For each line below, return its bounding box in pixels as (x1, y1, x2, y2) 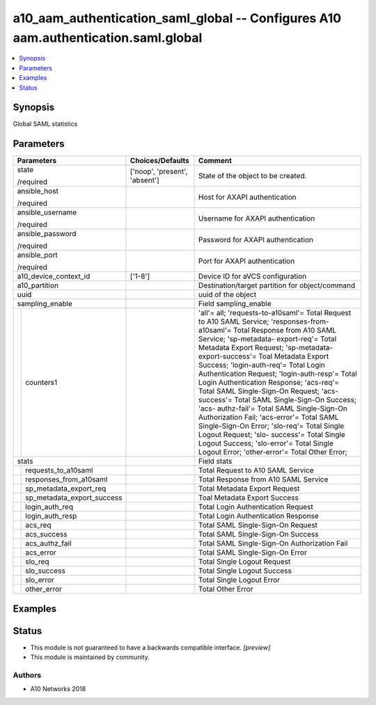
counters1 (25, 378, 58, 388)
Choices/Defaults (130, 156, 189, 166)
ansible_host (17, 187, 59, 196)
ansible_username (17, 207, 77, 217)
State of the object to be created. (198, 171, 307, 181)
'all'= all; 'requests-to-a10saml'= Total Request (198, 308, 352, 318)
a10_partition (17, 280, 59, 290)
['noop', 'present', (130, 167, 188, 177)
